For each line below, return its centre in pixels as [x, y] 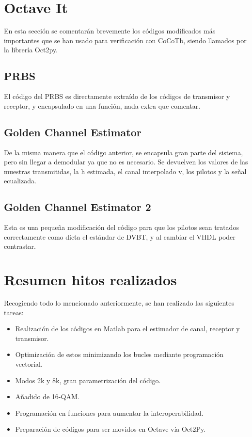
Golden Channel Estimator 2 [78, 207]
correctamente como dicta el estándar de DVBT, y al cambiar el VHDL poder [120, 236]
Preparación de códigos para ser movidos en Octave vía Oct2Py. [110, 429]
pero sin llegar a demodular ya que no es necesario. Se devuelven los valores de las [126, 162]
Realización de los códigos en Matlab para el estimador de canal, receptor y [127, 329]
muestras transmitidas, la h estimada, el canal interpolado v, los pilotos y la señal [125, 171]
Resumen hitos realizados [90, 280]
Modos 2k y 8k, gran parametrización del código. [88, 380]
